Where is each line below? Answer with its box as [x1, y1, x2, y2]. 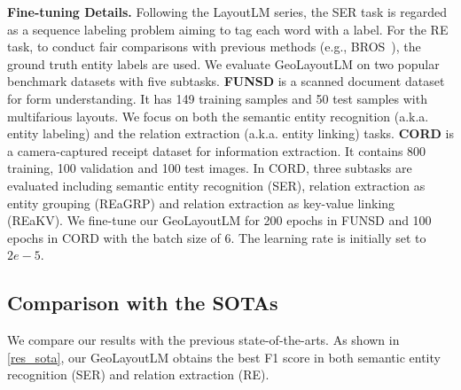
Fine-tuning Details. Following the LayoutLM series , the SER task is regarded [7, 3, 448, 20]
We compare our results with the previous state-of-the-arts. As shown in [7, 331, 400, 349]
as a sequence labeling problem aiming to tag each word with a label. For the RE [7, 19, 449, 38]
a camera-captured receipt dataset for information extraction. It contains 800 [7, 141, 426, 160]
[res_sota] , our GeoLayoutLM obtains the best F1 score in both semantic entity [7, 347, 441, 366]
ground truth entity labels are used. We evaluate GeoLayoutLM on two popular [7, 54, 440, 73]
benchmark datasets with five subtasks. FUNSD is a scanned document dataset [7, 72, 445, 90]
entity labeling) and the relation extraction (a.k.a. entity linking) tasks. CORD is [7, 124, 454, 143]
